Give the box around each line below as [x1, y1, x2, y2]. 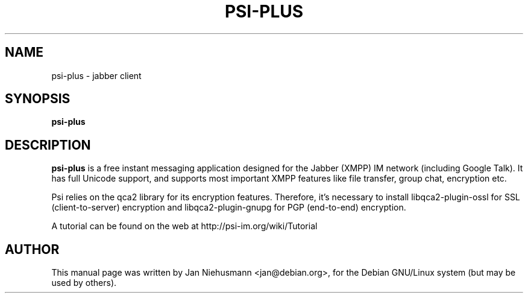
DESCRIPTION [5, 137, 91, 153]
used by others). [51, 277, 117, 288]
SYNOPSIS [5, 91, 71, 107]
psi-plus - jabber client [51, 70, 142, 81]
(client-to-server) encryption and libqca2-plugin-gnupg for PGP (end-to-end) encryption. [51, 202, 406, 213]
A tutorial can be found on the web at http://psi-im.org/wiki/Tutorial [51, 221, 318, 232]
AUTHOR [5, 241, 60, 257]
